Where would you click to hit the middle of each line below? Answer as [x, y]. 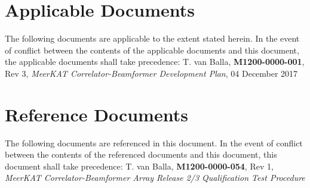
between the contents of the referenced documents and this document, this [141, 154]
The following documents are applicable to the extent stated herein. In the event [152, 38]
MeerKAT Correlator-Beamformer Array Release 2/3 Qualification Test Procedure [155, 178]
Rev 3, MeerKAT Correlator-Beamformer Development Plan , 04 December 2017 [151, 73]
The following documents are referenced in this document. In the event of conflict [154, 142]
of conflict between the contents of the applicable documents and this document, [152, 50]
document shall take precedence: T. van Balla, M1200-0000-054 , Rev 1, [139, 166]
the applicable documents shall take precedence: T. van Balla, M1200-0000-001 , [155, 62]
